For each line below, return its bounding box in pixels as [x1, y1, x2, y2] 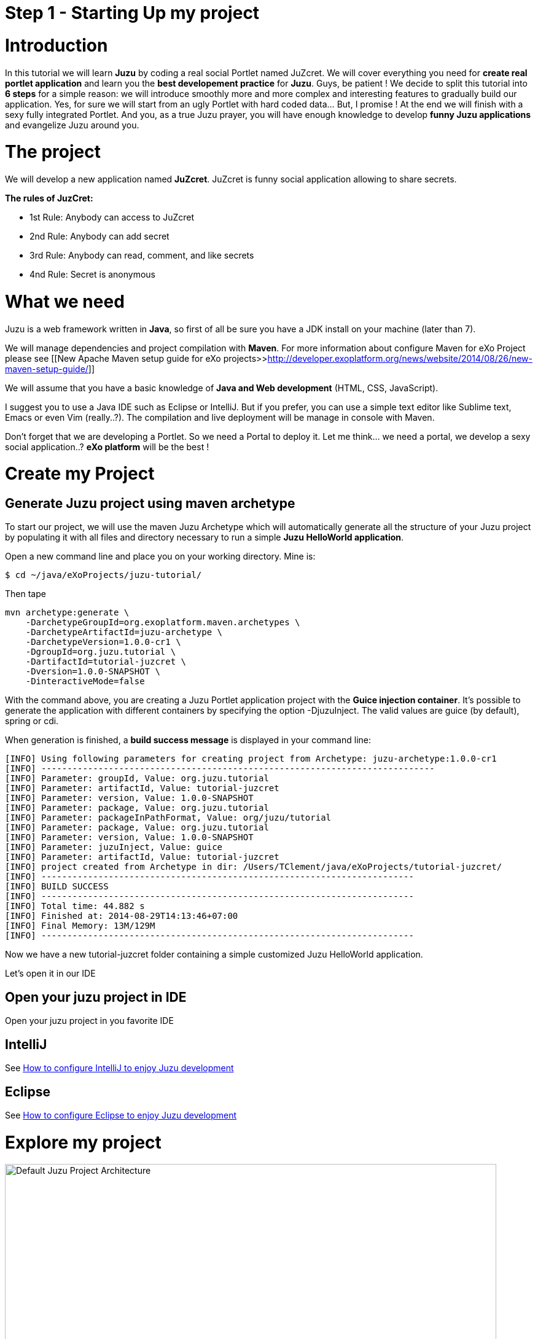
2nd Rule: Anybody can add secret [29, 231, 170, 241]
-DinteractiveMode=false [25, 676, 145, 687]
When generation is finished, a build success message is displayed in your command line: [5, 735, 371, 746]
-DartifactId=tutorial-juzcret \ [25, 657, 187, 667]
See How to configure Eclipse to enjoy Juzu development [5, 1109, 237, 1120]
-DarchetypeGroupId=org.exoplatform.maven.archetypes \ [25, 617, 300, 628]
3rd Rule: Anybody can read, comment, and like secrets [29, 250, 254, 260]
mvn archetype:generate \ [5, 607, 130, 618]
